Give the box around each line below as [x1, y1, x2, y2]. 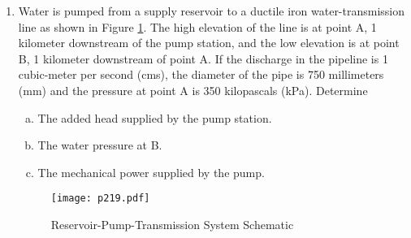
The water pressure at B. [37, 136, 162, 154]
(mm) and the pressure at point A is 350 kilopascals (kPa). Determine [18, 81, 368, 98]
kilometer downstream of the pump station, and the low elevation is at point [18, 34, 400, 51]
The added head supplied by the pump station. [37, 109, 272, 126]
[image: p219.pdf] [50, 193, 150, 205]
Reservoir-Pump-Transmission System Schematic [50, 216, 294, 232]
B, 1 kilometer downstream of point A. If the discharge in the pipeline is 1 [18, 50, 388, 67]
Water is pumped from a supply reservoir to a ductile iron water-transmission [18, 2, 405, 19]
